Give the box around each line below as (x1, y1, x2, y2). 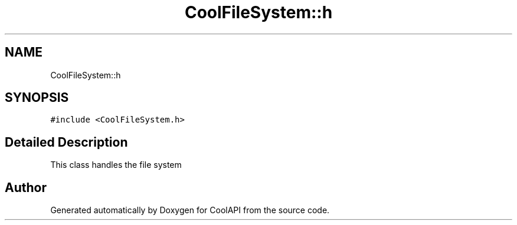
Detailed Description (5, 134, 128, 150)
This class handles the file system (50, 160, 182, 170)
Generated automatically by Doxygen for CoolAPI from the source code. (50, 205, 330, 216)
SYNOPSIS (5, 90, 69, 105)
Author (5, 180, 47, 195)
